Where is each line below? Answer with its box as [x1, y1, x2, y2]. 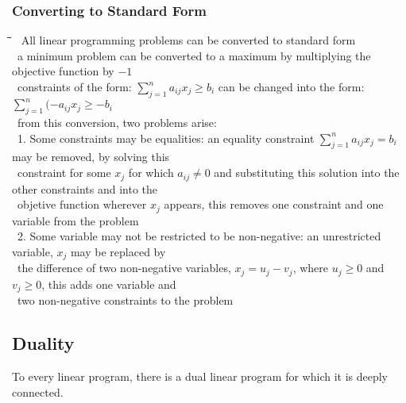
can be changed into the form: [218, 79, 365, 94]
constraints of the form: [17, 79, 132, 94]
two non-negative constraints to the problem [17, 292, 234, 309]
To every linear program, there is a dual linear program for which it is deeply [12, 367, 389, 384]
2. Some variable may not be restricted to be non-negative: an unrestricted [17, 228, 381, 244]
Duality [12, 331, 75, 355]
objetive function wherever [17, 196, 147, 213]
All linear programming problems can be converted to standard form [21, 32, 356, 48]
